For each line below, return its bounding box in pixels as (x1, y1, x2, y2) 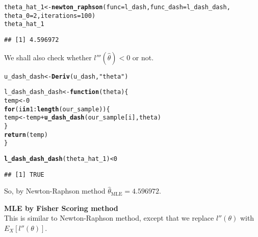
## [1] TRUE (4, 171, 44, 178)
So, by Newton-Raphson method (4, 185, 106, 196)
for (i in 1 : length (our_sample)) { (4, 105, 110, 113)
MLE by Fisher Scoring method (4, 202, 118, 213)
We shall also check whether (4, 52, 92, 62)
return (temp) (4, 131, 48, 138)
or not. (132, 52, 154, 62)
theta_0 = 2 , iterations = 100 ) (4, 12, 96, 19)
